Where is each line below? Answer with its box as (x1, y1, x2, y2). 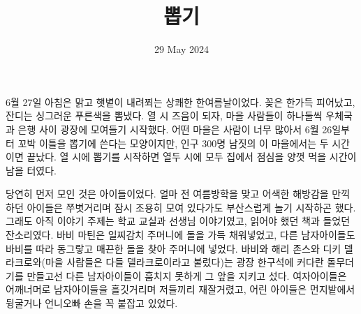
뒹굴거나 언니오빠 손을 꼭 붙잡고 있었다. (6, 296, 178, 311)
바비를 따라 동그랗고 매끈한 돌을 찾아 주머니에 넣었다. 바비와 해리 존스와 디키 (6, 241, 341, 255)
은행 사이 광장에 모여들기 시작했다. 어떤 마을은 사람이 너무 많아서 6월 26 (17, 121, 332, 136)
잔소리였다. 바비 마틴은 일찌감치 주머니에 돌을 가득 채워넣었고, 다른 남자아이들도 (6, 227, 355, 242)
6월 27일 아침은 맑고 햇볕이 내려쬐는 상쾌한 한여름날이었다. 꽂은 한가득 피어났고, (6, 94, 355, 109)
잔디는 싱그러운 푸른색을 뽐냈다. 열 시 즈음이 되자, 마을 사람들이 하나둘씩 (6, 108, 323, 123)
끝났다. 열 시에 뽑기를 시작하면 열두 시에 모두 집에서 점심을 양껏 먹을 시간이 (27, 149, 357, 164)
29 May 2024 (154, 42, 209, 57)
